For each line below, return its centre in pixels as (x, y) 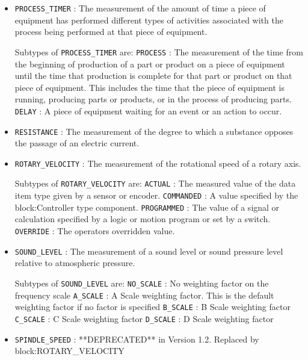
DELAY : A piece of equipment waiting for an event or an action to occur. (148, 110)
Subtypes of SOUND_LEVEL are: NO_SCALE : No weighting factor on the (142, 283)
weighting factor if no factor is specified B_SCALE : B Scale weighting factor (152, 307)
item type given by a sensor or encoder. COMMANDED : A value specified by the (156, 195)
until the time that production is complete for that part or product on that (153, 76)
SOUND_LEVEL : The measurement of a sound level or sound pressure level (149, 251)
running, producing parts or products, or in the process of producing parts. (153, 99)
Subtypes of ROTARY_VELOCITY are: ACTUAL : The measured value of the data (155, 183)
